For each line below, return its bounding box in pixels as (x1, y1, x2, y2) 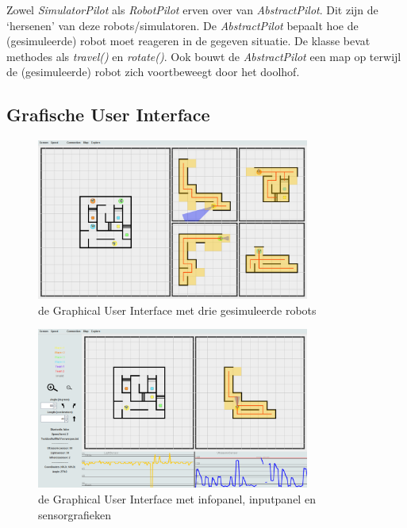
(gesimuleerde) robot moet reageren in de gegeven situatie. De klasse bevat (6, 33, 371, 49)
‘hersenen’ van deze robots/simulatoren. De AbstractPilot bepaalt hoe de (6, 17, 359, 33)
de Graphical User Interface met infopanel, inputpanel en (38, 491, 316, 507)
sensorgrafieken (38, 506, 112, 522)
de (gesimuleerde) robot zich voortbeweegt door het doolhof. (6, 63, 300, 80)
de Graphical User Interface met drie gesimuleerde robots (38, 301, 317, 318)
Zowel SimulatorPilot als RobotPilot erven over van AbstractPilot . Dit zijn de (6, 2, 378, 17)
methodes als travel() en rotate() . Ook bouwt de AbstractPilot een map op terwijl (6, 48, 401, 64)
